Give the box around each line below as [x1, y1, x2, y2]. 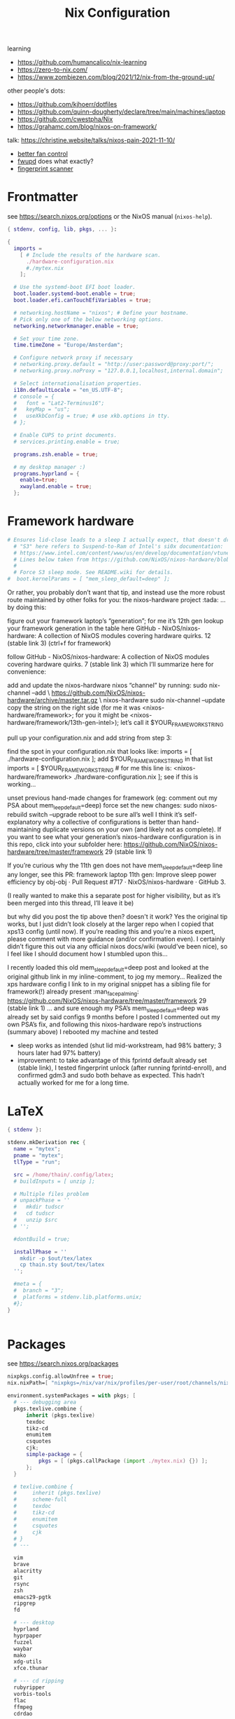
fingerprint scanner [17, 165, 73, 173]
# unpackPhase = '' [13, 1197, 71, 1204]
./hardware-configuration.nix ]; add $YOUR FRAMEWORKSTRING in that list [7, 754, 213, 765]
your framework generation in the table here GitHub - [7, 624, 161, 632]
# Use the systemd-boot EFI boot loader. [13, 284, 136, 291]
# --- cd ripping [13, 1678, 64, 1685]
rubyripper [13, 1684, 45, 1691]
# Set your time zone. [13, 335, 80, 342]
